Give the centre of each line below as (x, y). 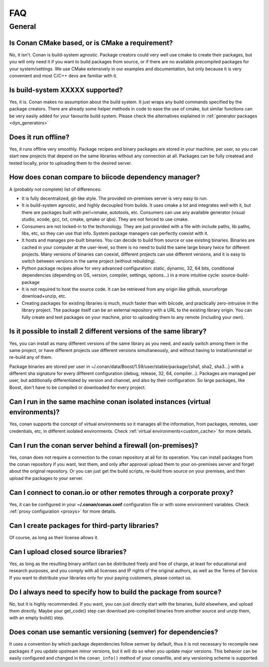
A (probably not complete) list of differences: (55, 189)
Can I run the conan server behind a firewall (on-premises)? (104, 445)
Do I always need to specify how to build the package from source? (115, 592)
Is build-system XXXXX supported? (66, 90)
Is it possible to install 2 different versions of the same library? (108, 331)
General (23, 26)
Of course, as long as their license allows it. (54, 538)
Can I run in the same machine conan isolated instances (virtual (110, 402)
